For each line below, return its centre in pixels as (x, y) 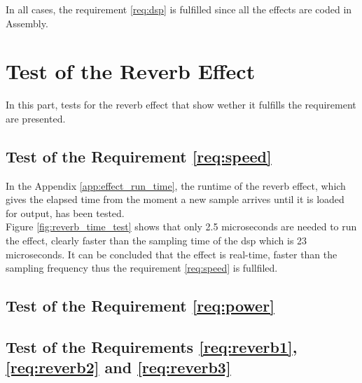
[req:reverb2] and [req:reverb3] (118, 367)
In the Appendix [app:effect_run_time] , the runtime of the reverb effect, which (176, 185)
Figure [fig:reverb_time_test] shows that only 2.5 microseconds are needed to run (181, 227)
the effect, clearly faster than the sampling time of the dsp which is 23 (156, 241)
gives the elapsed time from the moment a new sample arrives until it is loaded (175, 199)
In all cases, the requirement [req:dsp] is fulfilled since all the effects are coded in (179, 9)
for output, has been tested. (65, 213)
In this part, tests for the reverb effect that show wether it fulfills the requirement (181, 105)
